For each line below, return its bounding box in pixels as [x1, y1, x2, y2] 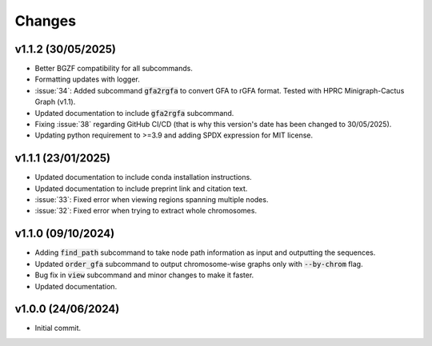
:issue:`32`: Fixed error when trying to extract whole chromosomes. [34, 206, 258, 216]
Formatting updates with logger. [34, 74, 140, 84]
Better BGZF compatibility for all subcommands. [34, 64, 194, 74]
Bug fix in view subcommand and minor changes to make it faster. [34, 270, 254, 280]
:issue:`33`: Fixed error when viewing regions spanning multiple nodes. [34, 195, 269, 205]
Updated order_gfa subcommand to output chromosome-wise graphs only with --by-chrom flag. [34, 259, 363, 268]
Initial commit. [34, 324, 82, 333]
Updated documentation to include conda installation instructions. [34, 173, 252, 182]
